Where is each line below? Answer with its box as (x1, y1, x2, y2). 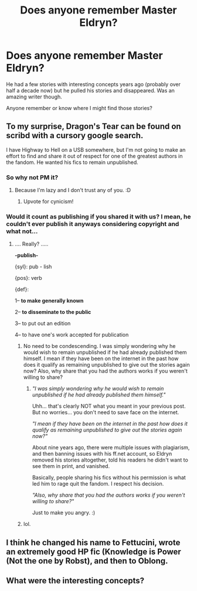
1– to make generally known (14, 297, 84, 305)
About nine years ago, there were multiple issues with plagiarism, (32, 444, 190, 451)
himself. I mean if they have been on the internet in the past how (23, 355, 179, 362)
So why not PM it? (6, 173, 59, 182)
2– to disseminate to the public (14, 309, 91, 316)
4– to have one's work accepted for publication (14, 332, 129, 339)
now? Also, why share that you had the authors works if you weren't (23, 367, 188, 375)
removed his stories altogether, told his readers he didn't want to (32, 456, 189, 463)
